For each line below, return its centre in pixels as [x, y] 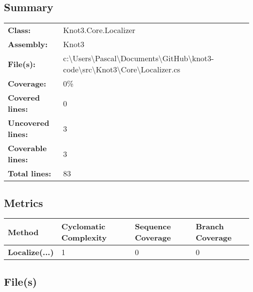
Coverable [27, 148]
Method [23, 232]
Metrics [24, 202]
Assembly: [28, 44]
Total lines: [30, 173]
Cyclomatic [83, 226]
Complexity [84, 238]
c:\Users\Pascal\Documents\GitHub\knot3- [138, 58]
